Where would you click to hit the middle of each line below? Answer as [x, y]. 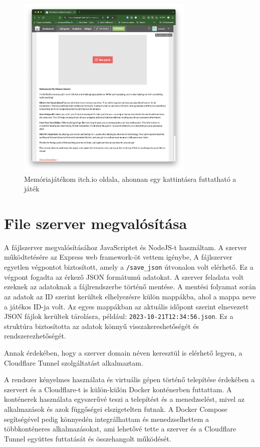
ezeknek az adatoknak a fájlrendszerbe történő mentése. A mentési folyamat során [130, 287]
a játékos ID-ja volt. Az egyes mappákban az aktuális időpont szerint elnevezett [126, 306]
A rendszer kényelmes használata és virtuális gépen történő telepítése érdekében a [129, 379]
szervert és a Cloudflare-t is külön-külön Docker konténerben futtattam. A [118, 389]
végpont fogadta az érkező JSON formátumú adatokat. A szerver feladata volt [124, 276]
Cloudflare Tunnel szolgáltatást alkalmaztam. [74, 362]
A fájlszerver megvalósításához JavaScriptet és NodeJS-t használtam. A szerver [125, 247]
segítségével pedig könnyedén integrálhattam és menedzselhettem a [107, 419]
